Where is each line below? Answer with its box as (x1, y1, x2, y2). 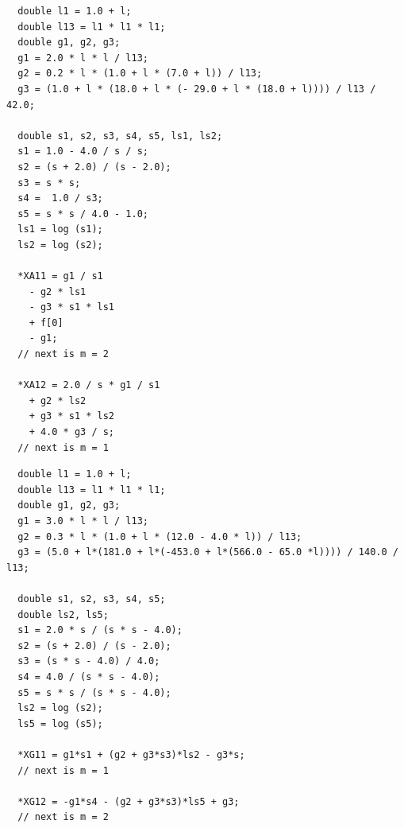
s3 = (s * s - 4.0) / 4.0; (17, 655, 160, 667)
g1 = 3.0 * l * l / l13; (17, 515, 148, 527)
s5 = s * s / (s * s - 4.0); (17, 686, 171, 698)
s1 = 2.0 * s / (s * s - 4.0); (17, 624, 183, 636)
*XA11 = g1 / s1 (17, 270, 103, 282)
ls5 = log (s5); (17, 717, 103, 729)
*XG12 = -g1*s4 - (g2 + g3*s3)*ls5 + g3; (17, 795, 240, 807)
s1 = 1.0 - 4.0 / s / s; (17, 146, 148, 157)
